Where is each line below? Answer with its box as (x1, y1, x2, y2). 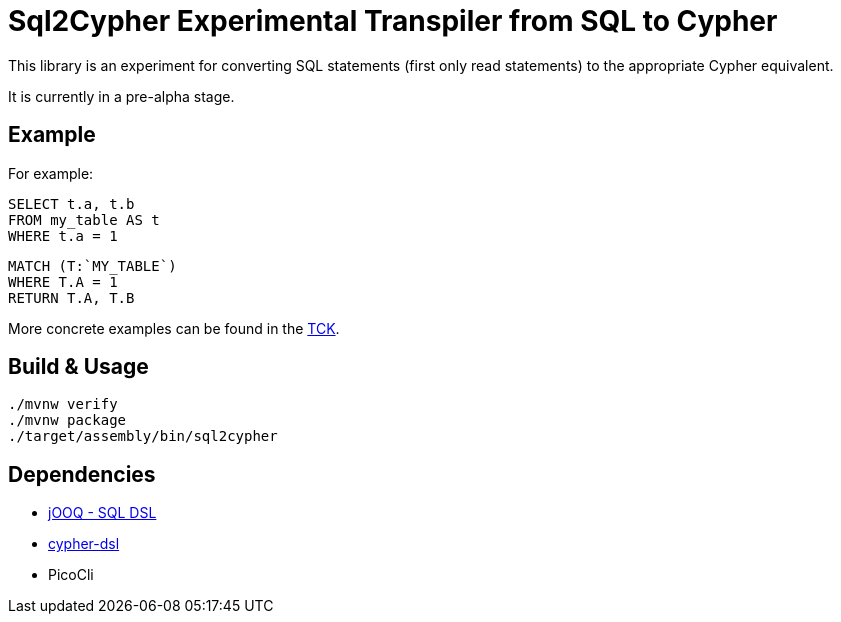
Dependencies (8, 461, 156, 487)
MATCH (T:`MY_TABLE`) (8, 257, 177, 274)
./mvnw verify (8, 396, 118, 413)
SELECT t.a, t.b (8, 195, 135, 212)
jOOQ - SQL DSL (48, 504, 157, 522)
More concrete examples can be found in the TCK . (8, 319, 340, 337)
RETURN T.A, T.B (8, 289, 135, 306)
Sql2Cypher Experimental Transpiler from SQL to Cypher (8, 4, 778, 38)
